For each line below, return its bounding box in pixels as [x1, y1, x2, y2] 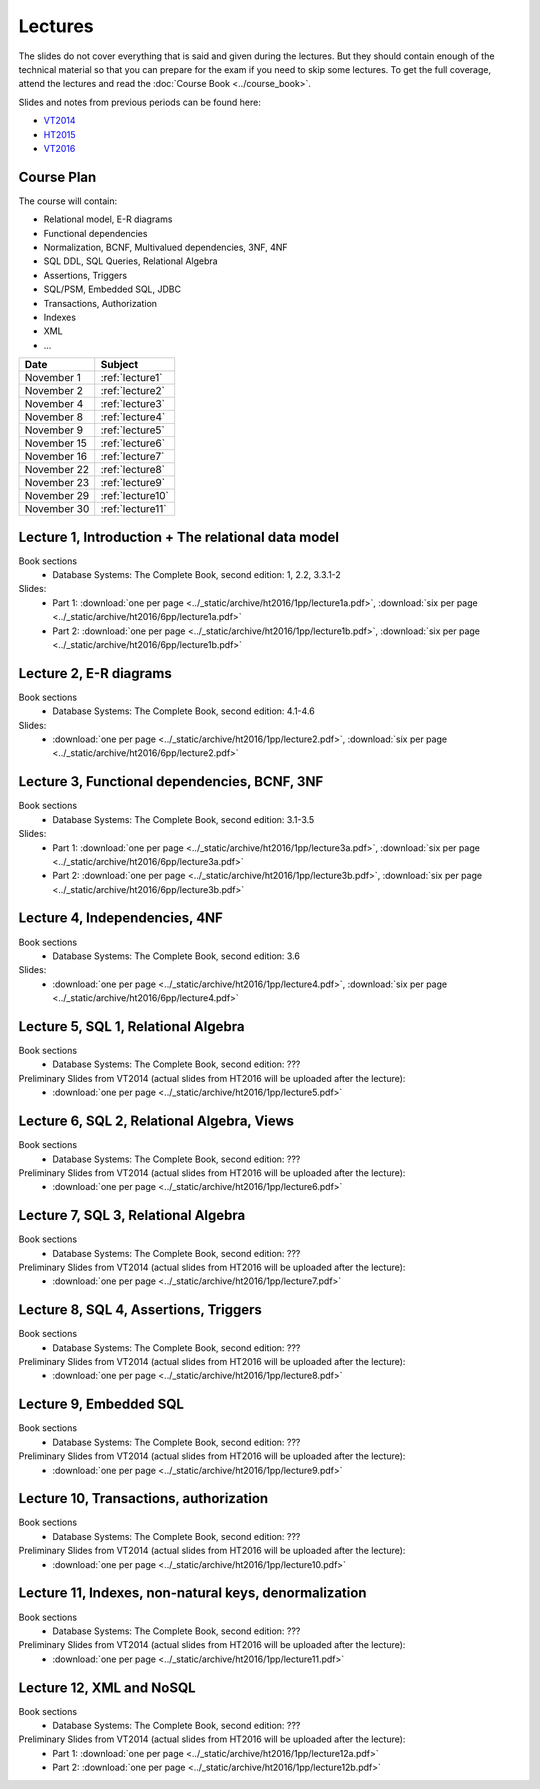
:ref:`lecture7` [100, 450, 165, 464]
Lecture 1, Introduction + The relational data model [18, 528, 340, 545]
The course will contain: [18, 195, 118, 207]
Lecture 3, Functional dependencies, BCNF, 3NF [18, 773, 324, 790]
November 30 [24, 502, 90, 516]
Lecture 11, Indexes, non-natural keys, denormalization [18, 1585, 367, 1602]
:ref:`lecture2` [100, 384, 165, 398]
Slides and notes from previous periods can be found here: [18, 96, 262, 108]
